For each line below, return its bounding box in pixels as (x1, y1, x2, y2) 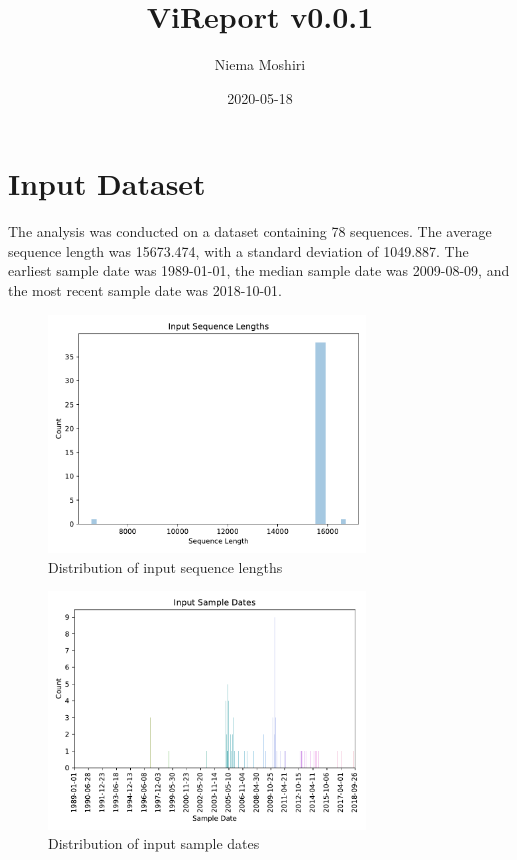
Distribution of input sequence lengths (48, 556, 283, 577)
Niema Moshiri (214, 54, 306, 75)
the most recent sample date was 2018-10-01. (8, 280, 282, 301)
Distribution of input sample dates (48, 833, 260, 854)
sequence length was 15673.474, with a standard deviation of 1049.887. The (8, 240, 469, 261)
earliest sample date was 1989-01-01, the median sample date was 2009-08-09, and (8, 260, 510, 281)
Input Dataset (8, 163, 206, 204)
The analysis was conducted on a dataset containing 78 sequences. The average (8, 221, 492, 242)
